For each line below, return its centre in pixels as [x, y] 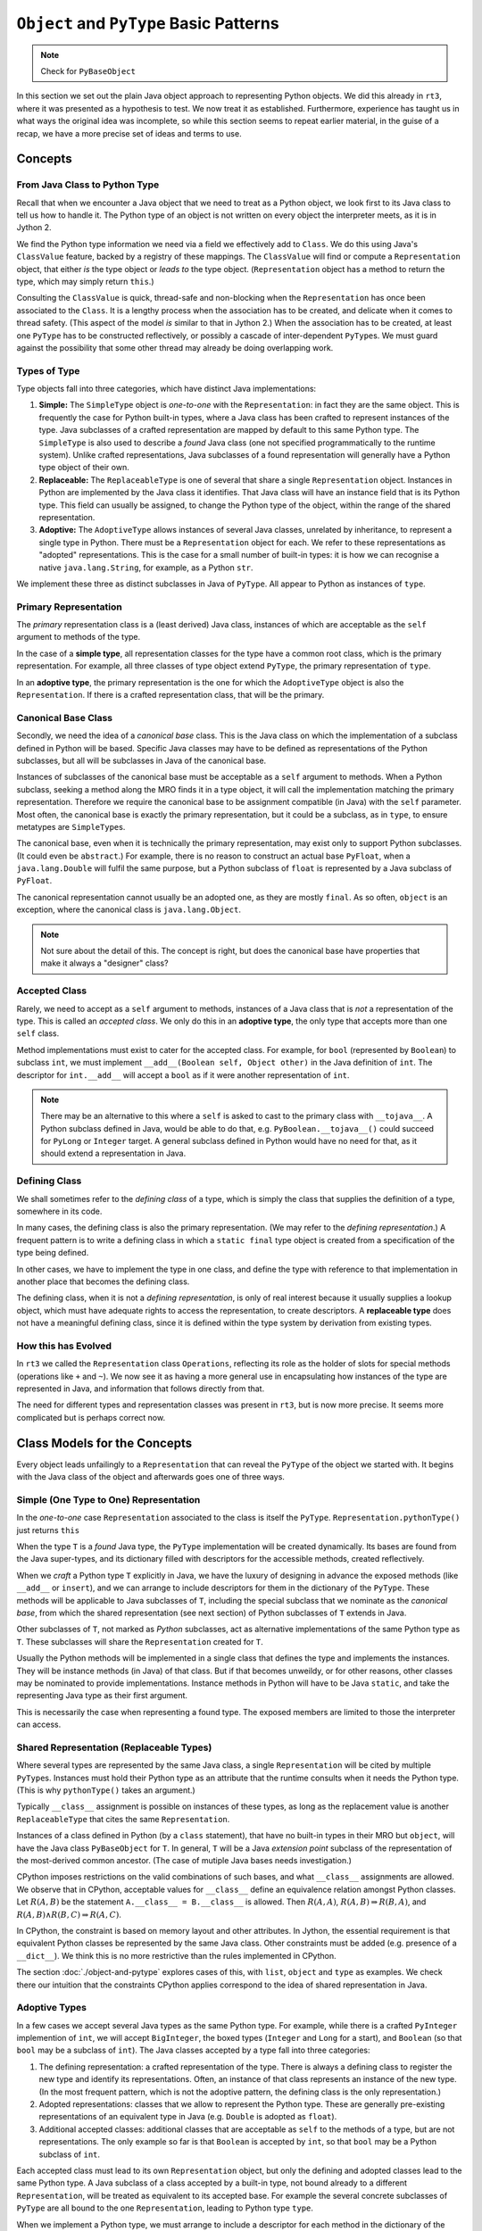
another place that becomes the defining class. [103, 1281]
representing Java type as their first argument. [102, 1696]
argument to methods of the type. [79, 637]
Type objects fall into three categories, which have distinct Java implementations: [166, 389]
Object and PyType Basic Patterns [148, 23]
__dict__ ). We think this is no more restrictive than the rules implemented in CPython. [176, 1955]
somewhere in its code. [59, 1211]
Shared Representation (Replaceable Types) [114, 1747]
